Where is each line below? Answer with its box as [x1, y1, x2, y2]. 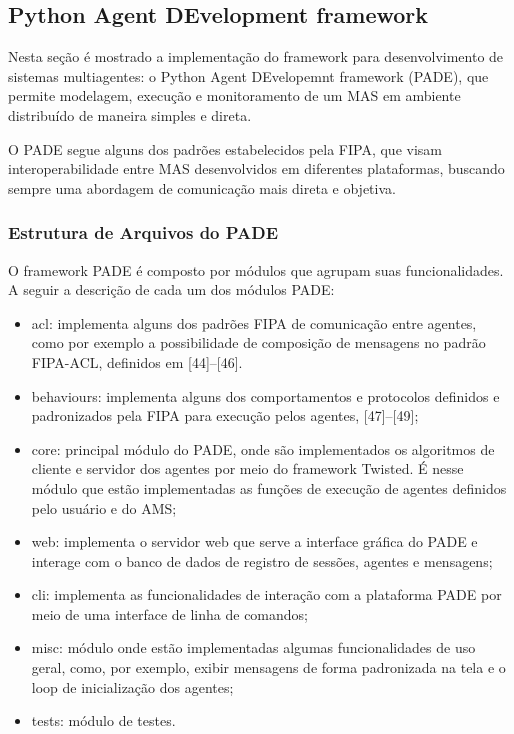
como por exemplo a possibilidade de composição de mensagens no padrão [31, 332, 486, 353]
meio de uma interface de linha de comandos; [31, 603, 309, 624]
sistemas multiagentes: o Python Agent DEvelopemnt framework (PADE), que [8, 65, 489, 86]
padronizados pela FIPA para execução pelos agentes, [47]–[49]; [31, 405, 419, 426]
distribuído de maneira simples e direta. [8, 104, 252, 125]
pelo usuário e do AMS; [31, 497, 177, 518]
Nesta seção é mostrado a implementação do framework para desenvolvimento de [8, 46, 504, 67]
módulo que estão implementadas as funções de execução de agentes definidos [31, 477, 507, 498]
